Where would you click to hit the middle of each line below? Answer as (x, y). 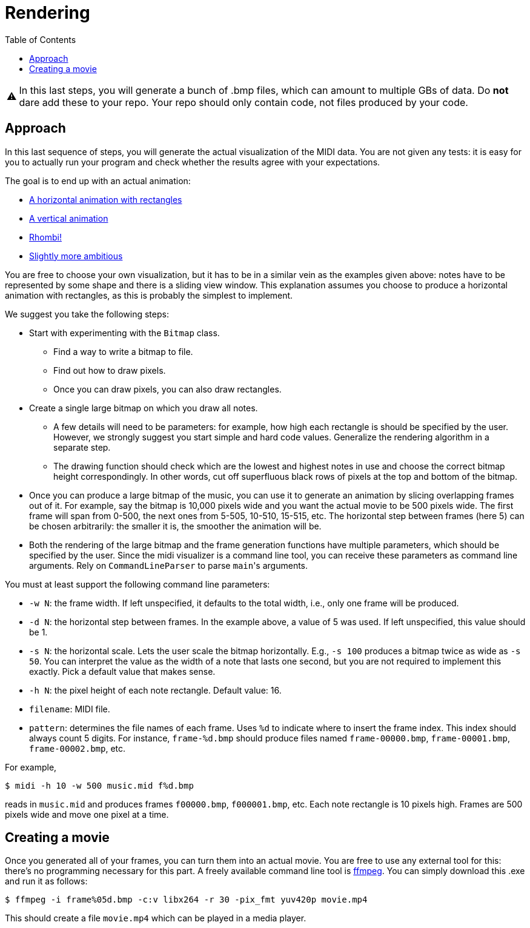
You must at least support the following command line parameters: (137, 584)
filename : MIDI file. (70, 709)
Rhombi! (45, 237)
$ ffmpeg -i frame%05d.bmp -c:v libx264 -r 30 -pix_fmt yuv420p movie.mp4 (186, 900)
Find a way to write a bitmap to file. (123, 351)
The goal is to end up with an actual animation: (98, 181)
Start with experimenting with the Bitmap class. (124, 333)
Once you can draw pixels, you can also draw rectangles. (167, 389)
